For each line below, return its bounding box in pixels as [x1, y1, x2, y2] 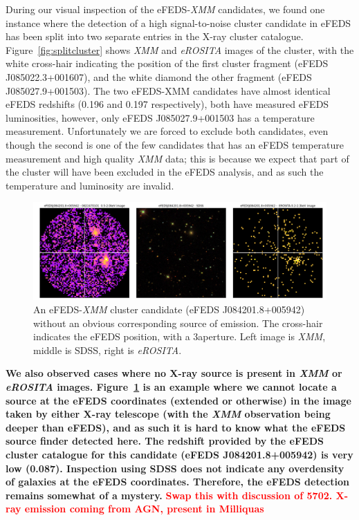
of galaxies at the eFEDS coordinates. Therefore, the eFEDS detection [6, 474, 349, 489]
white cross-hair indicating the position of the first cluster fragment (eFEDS [6, 56, 329, 71]
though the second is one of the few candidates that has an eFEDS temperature [6, 137, 344, 151]
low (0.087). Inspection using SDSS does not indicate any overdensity [6, 461, 344, 475]
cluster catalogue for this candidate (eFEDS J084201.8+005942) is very [6, 447, 353, 462]
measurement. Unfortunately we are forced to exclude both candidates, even [6, 124, 329, 138]
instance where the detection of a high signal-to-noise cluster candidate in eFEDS [6, 15, 351, 30]
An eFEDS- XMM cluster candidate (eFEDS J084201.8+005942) [33, 302, 305, 317]
